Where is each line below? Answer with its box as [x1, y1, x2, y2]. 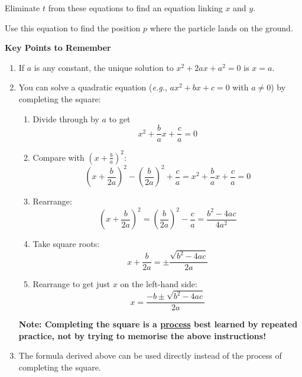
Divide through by [33, 112, 99, 125]
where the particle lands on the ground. [150, 21, 293, 34]
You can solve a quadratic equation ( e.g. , [18, 81, 167, 93]
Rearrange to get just [33, 278, 111, 290]
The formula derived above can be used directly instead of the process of [18, 349, 282, 362]
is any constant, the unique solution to [34, 61, 174, 73]
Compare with [33, 151, 85, 163]
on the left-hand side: [120, 278, 197, 290]
